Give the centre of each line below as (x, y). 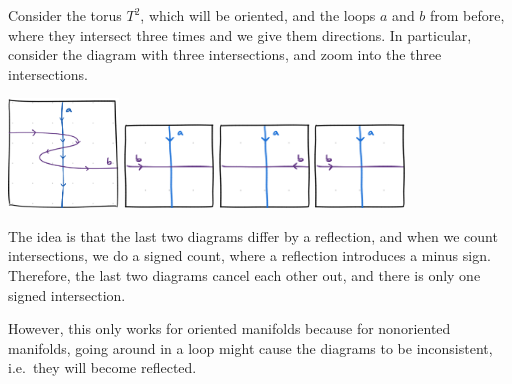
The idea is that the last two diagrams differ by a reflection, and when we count (253, 235)
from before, (467, 15)
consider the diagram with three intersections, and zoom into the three (225, 54)
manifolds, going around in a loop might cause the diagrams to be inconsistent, (250, 347)
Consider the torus (65, 15)
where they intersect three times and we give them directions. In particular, (240, 34)
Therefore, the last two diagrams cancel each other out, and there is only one (244, 275)
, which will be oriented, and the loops (258, 15)
